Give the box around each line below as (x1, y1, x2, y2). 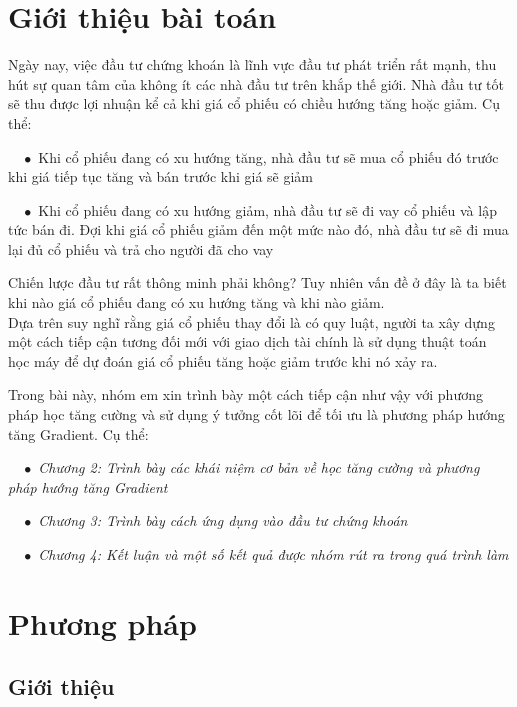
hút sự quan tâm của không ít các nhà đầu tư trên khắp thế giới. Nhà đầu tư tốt (8, 73, 504, 94)
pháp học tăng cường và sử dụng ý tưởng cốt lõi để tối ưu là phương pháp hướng (8, 404, 505, 425)
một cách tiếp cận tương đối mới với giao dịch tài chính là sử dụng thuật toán (8, 331, 487, 352)
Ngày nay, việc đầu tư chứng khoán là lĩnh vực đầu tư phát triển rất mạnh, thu (8, 54, 497, 75)
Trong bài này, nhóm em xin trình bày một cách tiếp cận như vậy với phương (8, 384, 483, 405)
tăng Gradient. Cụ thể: (8, 423, 149, 444)
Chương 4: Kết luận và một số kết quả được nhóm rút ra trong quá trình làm (38, 544, 509, 564)
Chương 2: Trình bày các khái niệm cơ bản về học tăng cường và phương (38, 457, 480, 478)
